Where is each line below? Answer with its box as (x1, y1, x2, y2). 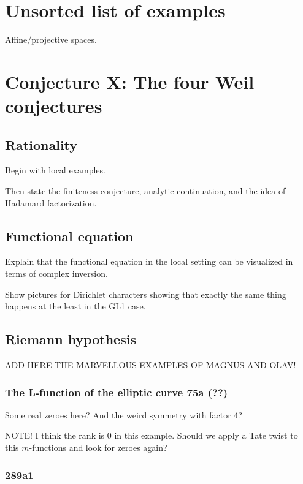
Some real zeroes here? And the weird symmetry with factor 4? (5, 408, 242, 421)
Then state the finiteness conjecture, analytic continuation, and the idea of (5, 184, 286, 197)
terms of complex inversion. (5, 267, 108, 280)
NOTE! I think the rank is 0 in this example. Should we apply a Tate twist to (5, 429, 298, 442)
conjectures (5, 93, 102, 118)
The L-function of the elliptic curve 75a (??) (5, 384, 228, 399)
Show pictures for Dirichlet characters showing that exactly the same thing (5, 287, 286, 300)
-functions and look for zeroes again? (29, 441, 167, 454)
